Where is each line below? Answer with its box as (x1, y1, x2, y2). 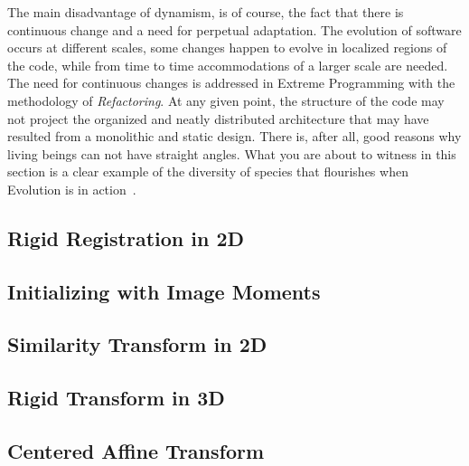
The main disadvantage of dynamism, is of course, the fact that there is (7, 3, 404, 21)
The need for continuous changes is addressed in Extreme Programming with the (7, 73, 455, 92)
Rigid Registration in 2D (7, 223, 245, 252)
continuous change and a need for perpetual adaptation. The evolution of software (7, 20, 462, 39)
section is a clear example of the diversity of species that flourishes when (7, 162, 408, 181)
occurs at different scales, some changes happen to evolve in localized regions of (7, 38, 447, 57)
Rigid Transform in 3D (7, 384, 225, 412)
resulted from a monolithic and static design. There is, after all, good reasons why (7, 127, 462, 146)
